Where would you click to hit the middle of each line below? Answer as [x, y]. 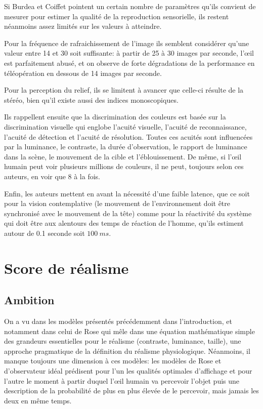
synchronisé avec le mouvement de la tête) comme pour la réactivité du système [128, 213]
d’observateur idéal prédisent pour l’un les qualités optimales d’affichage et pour [128, 371]
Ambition [29, 300]
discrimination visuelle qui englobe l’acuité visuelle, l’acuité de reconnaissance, [125, 126]
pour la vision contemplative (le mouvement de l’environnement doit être [117, 203]
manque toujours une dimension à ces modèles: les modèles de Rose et [113, 361]
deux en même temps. [38, 400]
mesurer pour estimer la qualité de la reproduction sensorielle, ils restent [117, 16]
